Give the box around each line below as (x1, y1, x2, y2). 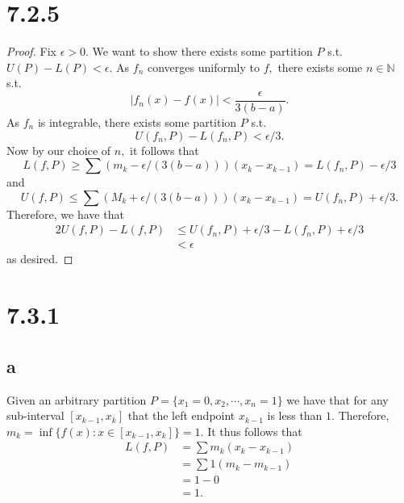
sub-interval (6, 407, 65, 424)
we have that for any (286, 391, 389, 408)
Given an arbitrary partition (6, 391, 147, 408)
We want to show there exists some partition (92, 43, 313, 60)
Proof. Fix (6, 43, 56, 60)
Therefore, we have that (6, 205, 124, 222)
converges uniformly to (147, 58, 260, 75)
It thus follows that (207, 422, 302, 439)
